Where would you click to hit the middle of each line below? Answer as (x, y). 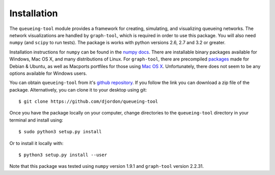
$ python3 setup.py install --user (63, 155)
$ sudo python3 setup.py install (60, 132)
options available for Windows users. (48, 73)
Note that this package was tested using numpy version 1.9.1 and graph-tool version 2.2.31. (107, 166)
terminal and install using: (36, 120)
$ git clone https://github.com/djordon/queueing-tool (88, 101)
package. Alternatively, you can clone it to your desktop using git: (78, 90)
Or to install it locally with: (36, 143)
